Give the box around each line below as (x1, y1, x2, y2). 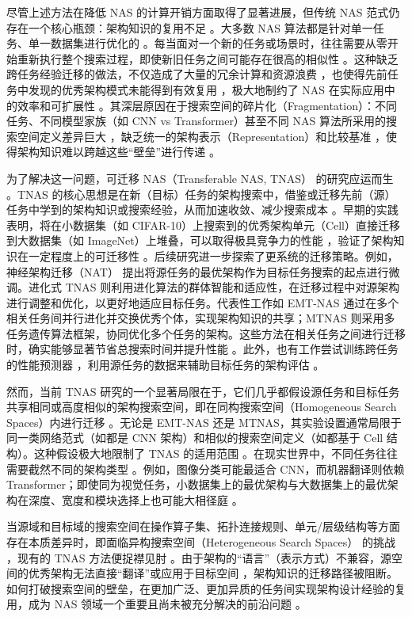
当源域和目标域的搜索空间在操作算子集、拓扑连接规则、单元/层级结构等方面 (6, 518, 400, 535)
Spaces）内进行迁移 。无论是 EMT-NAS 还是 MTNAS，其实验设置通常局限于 (6, 413, 402, 430)
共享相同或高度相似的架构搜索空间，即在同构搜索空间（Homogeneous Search (6, 398, 397, 415)
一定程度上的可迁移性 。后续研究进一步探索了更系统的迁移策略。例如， (28, 247, 399, 264)
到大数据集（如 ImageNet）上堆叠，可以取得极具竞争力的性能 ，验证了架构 (6, 232, 394, 249)
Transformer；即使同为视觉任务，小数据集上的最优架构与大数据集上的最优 (6, 476, 387, 493)
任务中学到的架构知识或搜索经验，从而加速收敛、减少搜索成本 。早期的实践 (6, 201, 399, 218)
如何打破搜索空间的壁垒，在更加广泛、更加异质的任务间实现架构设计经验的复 (6, 580, 406, 596)
